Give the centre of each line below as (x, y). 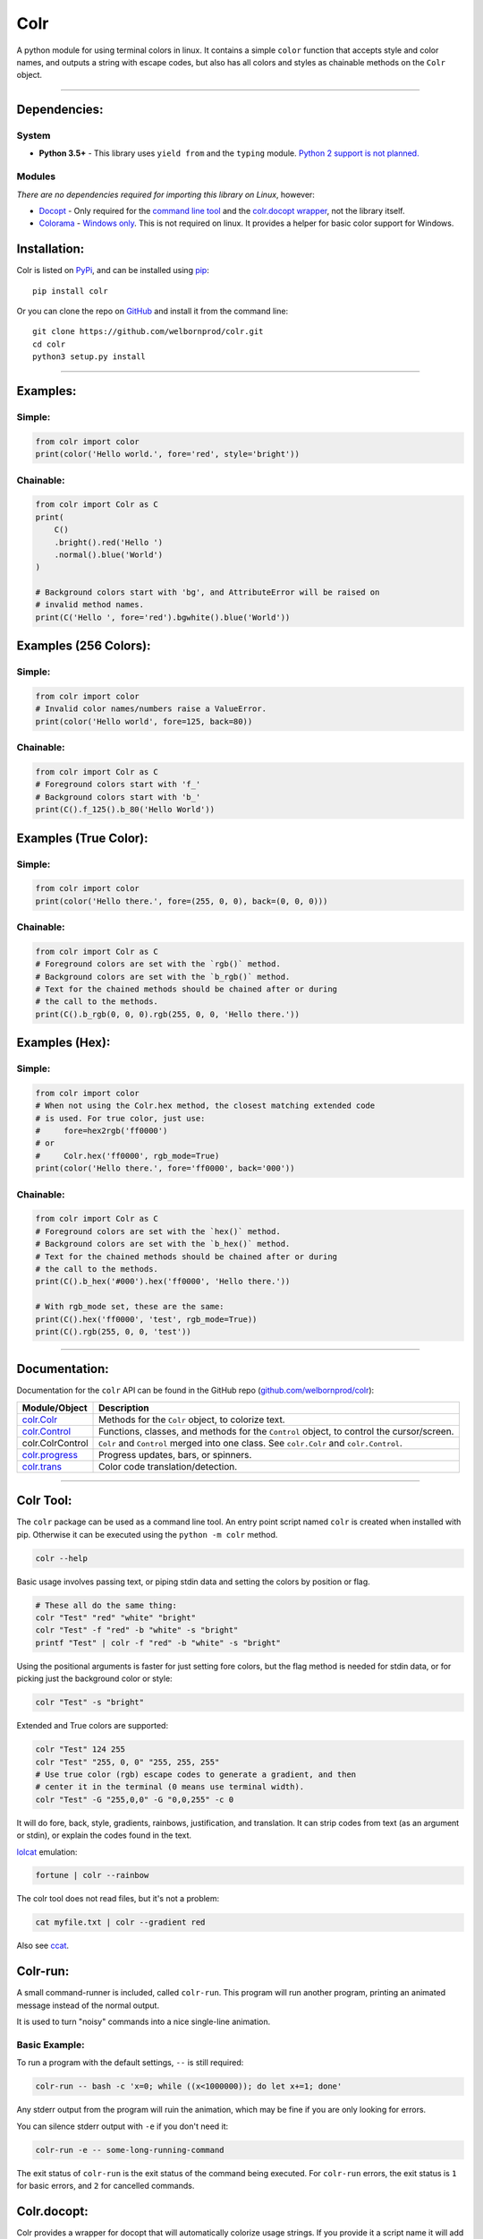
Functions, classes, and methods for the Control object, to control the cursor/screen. (276, 1431)
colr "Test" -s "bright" (90, 1703)
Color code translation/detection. (168, 1466)
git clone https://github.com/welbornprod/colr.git (148, 332)
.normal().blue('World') (109, 554)
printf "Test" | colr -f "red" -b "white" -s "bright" (158, 1643)
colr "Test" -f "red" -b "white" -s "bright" (137, 1630)
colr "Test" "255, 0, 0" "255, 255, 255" (127, 1762)
